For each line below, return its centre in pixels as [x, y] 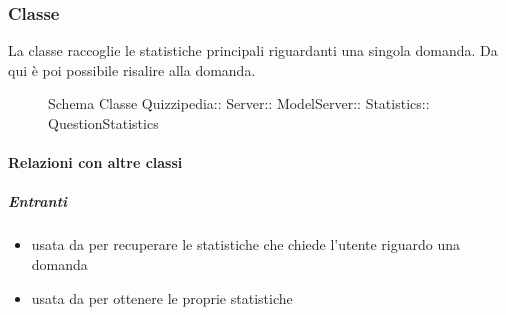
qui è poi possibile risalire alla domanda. [132, 69]
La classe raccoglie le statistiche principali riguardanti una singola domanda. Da [253, 50]
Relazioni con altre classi [95, 162]
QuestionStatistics [103, 123]
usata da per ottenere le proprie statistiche [162, 297]
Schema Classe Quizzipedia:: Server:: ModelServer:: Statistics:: [239, 103]
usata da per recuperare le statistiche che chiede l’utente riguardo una [246, 244]
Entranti [38, 201]
